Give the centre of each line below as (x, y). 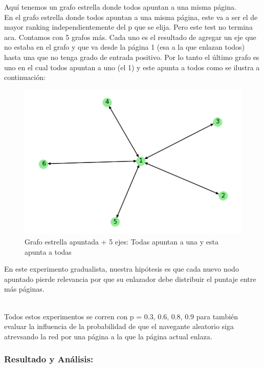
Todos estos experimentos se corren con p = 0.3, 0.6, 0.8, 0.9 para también (121, 316)
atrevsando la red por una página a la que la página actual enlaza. (108, 336)
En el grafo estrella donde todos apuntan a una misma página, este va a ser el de (131, 17)
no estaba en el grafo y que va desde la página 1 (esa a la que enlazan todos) (125, 47)
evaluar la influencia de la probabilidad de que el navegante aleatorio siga (119, 326)
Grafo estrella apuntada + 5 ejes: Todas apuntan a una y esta (122, 241)
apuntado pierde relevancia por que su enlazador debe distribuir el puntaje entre (130, 279)
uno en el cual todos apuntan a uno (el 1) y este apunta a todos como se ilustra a (132, 67)
